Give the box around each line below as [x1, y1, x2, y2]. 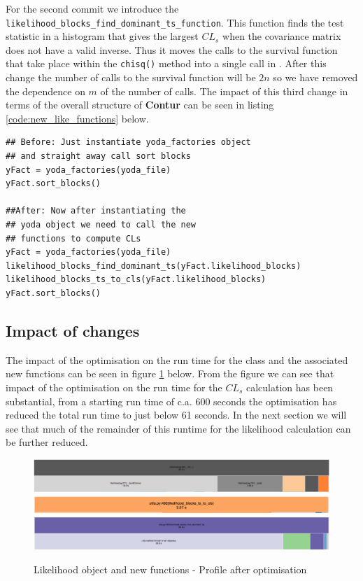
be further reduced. [6, 435, 88, 449]
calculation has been [246, 379, 334, 394]
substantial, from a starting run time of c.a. [6, 393, 192, 408]
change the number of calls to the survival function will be [6, 70, 256, 85]
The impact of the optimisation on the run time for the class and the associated [6, 352, 348, 367]
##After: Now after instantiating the [6, 206, 186, 216]
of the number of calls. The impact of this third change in [100, 83, 348, 98]
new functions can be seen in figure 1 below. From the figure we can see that [6, 366, 334, 381]
